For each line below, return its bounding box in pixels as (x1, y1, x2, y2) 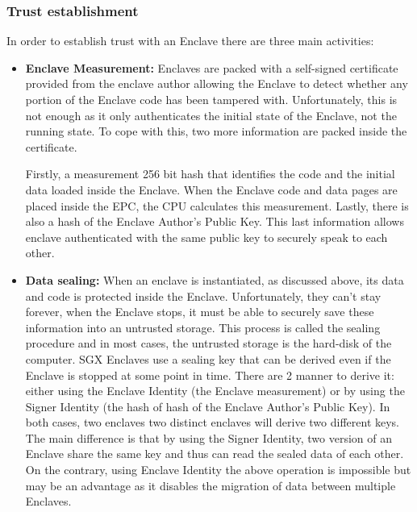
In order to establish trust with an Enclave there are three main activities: (6, 32, 374, 49)
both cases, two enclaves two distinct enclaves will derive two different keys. (25, 414, 400, 431)
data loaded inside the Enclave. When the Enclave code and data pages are (25, 181, 398, 198)
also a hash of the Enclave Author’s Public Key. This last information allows (25, 213, 404, 230)
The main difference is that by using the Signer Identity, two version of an (25, 429, 392, 446)
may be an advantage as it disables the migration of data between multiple (25, 477, 396, 493)
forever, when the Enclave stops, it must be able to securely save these (25, 303, 374, 320)
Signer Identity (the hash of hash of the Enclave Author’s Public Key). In (25, 398, 390, 414)
